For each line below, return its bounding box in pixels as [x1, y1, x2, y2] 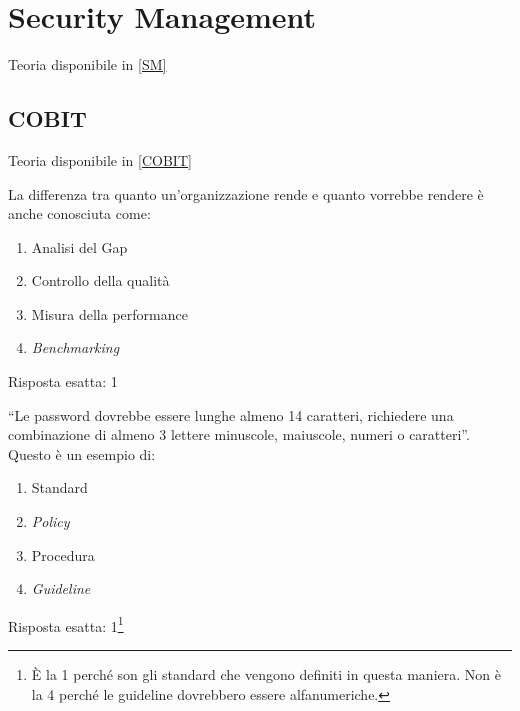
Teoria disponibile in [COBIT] [8, 149, 192, 170]
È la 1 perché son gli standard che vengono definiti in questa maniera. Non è [31, 664, 501, 685]
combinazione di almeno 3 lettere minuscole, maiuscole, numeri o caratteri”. [8, 424, 470, 445]
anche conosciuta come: [8, 203, 151, 224]
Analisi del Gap [31, 236, 128, 257]
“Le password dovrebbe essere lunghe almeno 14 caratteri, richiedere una [8, 404, 454, 425]
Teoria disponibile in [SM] [8, 54, 167, 75]
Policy [31, 511, 70, 532]
